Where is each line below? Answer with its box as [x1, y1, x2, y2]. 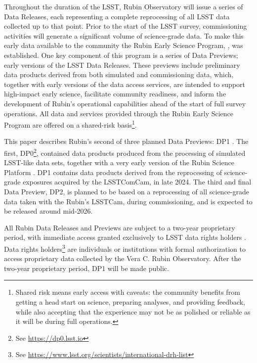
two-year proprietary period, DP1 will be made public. [4, 263, 169, 273]
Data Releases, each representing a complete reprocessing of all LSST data [4, 11, 230, 21]
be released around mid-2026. [4, 206, 93, 216]
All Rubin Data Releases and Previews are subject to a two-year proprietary [4, 222, 235, 232]
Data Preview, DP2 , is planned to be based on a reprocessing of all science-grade [4, 186, 249, 196]
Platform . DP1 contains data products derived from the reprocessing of [4, 167, 222, 177]
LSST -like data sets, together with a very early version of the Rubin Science [4, 157, 234, 168]
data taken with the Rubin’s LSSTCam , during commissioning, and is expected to [4, 196, 253, 206]
